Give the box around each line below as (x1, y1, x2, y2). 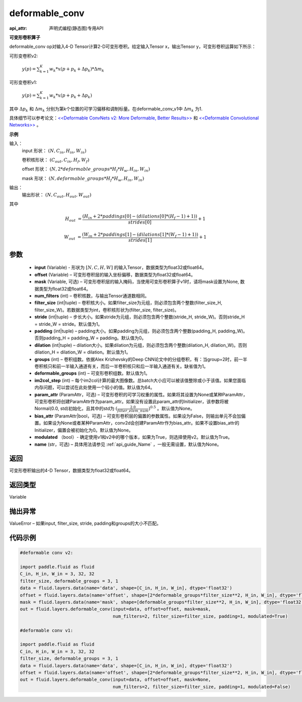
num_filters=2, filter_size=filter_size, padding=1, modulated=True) (112, 613, 288, 619)
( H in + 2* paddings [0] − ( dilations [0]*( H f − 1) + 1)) (82, 214, 197, 220)
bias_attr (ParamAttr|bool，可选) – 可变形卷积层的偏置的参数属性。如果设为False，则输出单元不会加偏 (34, 413, 246, 419)
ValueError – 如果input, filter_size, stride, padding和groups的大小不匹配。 (9, 520, 161, 526)
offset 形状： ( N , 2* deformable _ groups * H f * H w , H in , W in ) (22, 166, 150, 173)
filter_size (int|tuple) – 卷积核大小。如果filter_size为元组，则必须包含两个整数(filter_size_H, (34, 300, 222, 306)
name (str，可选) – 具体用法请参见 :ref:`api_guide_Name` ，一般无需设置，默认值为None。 (34, 441, 221, 447)
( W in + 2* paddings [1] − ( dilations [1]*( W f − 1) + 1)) (82, 232, 199, 239)
